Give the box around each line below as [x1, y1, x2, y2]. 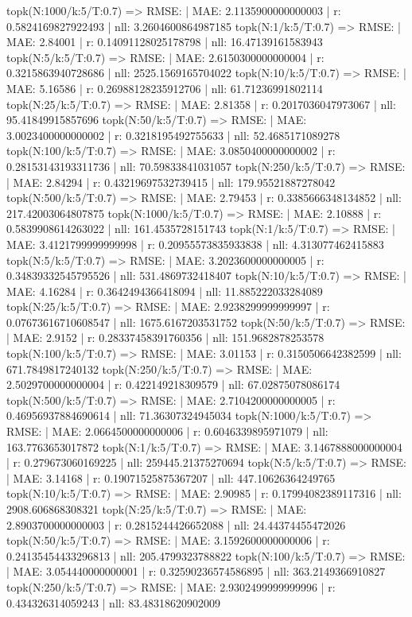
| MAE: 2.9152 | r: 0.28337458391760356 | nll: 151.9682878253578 [6, 329, 325, 346]
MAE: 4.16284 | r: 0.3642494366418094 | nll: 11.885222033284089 [6, 282, 323, 299]
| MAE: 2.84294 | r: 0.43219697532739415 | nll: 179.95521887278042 [6, 173, 336, 190]
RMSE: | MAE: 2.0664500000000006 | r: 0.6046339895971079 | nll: [6, 423, 328, 440]
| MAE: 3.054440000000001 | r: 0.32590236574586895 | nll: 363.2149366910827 [6, 563, 386, 580]
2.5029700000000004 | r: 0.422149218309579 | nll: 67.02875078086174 [6, 376, 340, 393]
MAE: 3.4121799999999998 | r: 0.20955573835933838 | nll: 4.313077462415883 [6, 235, 384, 252]
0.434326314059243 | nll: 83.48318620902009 [6, 594, 221, 611]
